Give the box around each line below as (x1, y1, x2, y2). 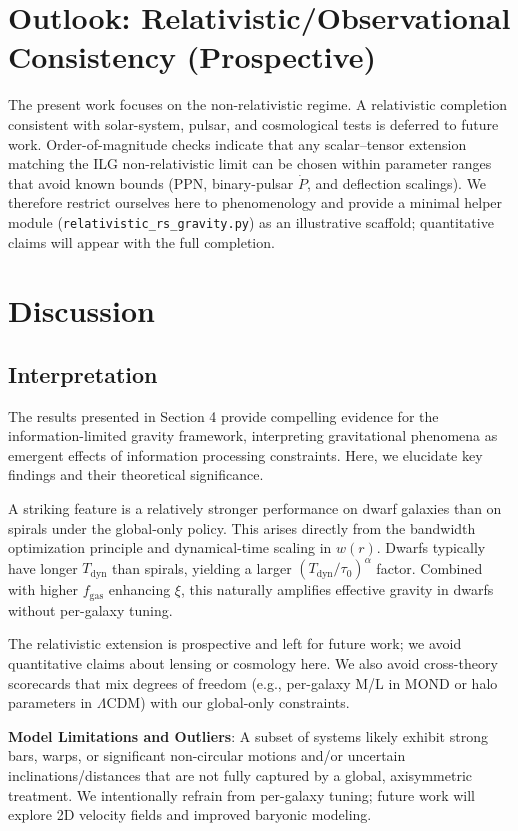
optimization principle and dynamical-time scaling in (8, 537, 332, 558)
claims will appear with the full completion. (8, 231, 275, 252)
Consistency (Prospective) (8, 36, 377, 77)
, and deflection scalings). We (307, 172, 487, 193)
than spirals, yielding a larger (112, 557, 292, 578)
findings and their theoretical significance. (8, 464, 264, 485)
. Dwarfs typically (376, 537, 486, 558)
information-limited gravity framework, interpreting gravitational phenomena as (8, 425, 498, 446)
